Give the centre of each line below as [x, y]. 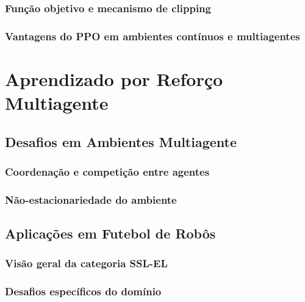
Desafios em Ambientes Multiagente [121, 141]
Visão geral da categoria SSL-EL [86, 263]
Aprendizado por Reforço [114, 78]
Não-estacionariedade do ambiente [91, 199]
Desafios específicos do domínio [83, 291]
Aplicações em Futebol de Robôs [110, 233]
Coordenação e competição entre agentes [107, 171]
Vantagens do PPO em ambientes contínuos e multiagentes [152, 36]
